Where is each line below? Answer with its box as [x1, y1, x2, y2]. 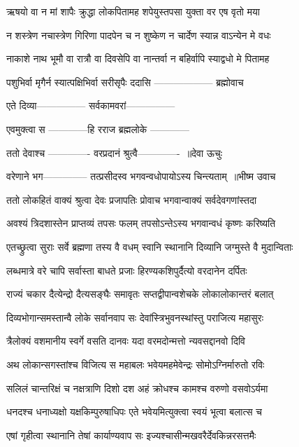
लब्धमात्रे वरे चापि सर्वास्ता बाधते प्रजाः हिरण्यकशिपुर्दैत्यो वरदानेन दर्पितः [6, 263, 247, 277]
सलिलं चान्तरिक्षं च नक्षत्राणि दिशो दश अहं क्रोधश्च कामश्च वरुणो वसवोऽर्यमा [6, 380, 268, 395]
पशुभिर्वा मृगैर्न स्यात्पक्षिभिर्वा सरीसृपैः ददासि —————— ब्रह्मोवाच [6, 74, 244, 89]
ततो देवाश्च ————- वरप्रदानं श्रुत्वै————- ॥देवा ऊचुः [6, 145, 223, 160]
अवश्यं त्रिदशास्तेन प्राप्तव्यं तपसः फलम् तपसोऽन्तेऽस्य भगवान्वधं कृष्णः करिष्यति [6, 216, 276, 231]
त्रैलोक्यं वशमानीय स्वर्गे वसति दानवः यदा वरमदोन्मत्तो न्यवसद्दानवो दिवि [6, 333, 245, 348]
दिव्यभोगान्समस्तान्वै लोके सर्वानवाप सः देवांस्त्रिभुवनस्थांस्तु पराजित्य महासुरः [6, 310, 264, 324]
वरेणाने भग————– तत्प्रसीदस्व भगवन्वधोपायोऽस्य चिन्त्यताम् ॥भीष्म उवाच [6, 169, 276, 184]
